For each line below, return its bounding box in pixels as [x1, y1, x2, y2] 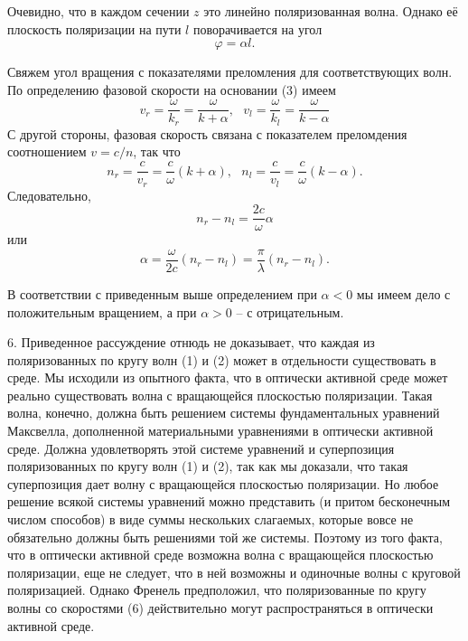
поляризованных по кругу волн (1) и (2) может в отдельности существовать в [7, 350, 436, 369]
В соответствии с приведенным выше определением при [7, 284, 317, 303]
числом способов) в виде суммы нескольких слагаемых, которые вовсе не [7, 510, 414, 529]
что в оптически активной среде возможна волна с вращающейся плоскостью [7, 545, 434, 564]
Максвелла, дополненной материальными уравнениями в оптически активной [7, 421, 434, 440]
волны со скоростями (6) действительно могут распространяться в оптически [7, 599, 434, 617]
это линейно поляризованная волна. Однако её [203, 2, 458, 20]
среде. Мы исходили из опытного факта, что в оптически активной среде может [7, 368, 448, 387]
